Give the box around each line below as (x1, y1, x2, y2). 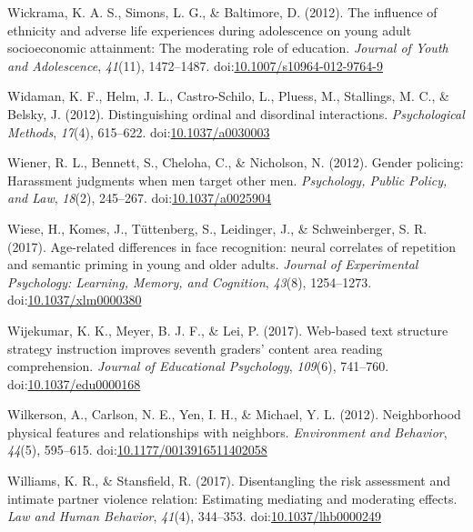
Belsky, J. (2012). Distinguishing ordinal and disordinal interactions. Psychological (7, 104, 465, 123)
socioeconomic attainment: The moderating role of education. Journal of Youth (7, 38, 448, 57)
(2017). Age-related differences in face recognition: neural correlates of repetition (7, 236, 457, 256)
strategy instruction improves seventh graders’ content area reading (7, 338, 383, 357)
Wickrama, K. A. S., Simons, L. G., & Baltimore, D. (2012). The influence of (7, 3, 438, 21)
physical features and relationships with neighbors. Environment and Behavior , (7, 422, 448, 441)
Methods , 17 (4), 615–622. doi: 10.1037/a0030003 (7, 122, 270, 141)
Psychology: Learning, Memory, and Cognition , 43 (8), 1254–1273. (7, 272, 372, 291)
